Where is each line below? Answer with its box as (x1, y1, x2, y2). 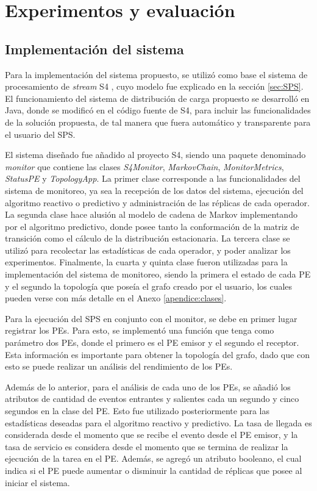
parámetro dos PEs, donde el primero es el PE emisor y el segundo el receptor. (5, 336, 299, 349)
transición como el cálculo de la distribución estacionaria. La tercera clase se (5, 232, 290, 245)
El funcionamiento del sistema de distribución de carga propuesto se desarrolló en (5, 91, 310, 104)
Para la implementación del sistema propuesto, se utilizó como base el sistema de (5, 68, 308, 81)
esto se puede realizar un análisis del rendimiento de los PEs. (5, 360, 233, 373)
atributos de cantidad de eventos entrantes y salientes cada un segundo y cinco (5, 392, 299, 405)
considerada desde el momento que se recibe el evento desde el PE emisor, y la (5, 428, 298, 441)
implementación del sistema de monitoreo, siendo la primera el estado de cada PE (5, 268, 311, 281)
